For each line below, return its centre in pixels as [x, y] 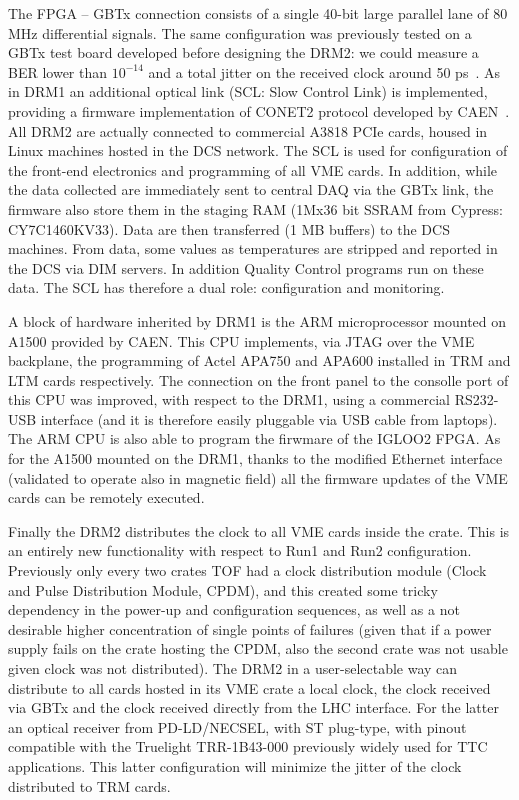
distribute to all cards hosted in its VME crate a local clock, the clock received [249, 687]
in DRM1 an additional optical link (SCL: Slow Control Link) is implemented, [248, 91]
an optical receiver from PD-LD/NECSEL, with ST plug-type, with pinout [237, 726]
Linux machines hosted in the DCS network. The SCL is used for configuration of [258, 150]
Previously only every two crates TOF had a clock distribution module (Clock [247, 570]
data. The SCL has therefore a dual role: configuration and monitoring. [226, 287]
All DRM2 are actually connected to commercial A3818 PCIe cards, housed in [248, 130]
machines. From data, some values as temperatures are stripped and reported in [253, 248]
